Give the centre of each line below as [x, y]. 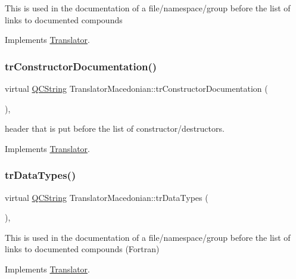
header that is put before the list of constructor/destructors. [115, 128]
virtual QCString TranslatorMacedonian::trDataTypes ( [107, 197]
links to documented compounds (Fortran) [82, 249]
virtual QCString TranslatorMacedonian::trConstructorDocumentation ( [136, 88]
